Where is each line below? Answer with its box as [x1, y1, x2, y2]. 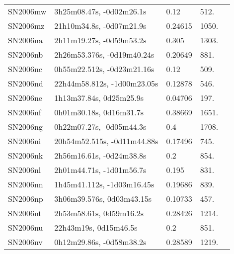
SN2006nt [8, 207, 42, 219]
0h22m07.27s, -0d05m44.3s [54, 121, 147, 132]
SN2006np [8, 193, 43, 204]
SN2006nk [8, 150, 43, 161]
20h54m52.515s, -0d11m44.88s [54, 135, 158, 147]
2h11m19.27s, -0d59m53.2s [54, 34, 147, 46]
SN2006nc [8, 63, 42, 75]
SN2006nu [8, 222, 43, 233]
